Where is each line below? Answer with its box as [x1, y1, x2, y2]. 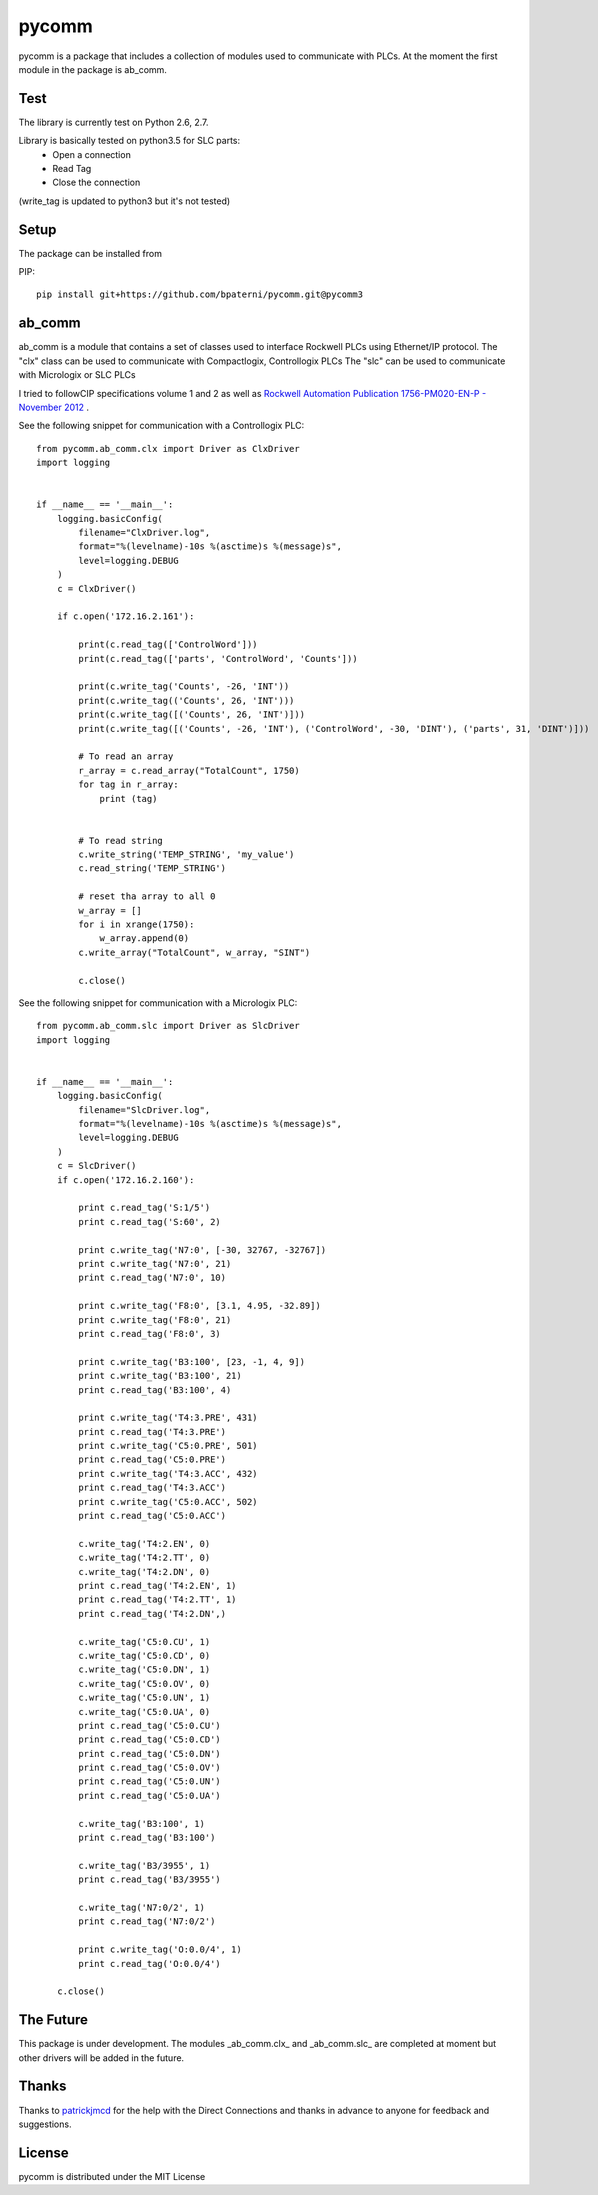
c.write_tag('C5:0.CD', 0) [78, 1650, 211, 1661]
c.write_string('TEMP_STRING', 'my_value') [78, 849, 295, 860]
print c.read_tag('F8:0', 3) [78, 1328, 222, 1339]
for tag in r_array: [78, 779, 179, 790]
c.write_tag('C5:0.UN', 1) [78, 1692, 211, 1704]
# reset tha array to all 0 [78, 891, 216, 902]
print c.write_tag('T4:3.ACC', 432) [78, 1468, 259, 1479]
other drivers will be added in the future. [18, 2051, 185, 2064]
